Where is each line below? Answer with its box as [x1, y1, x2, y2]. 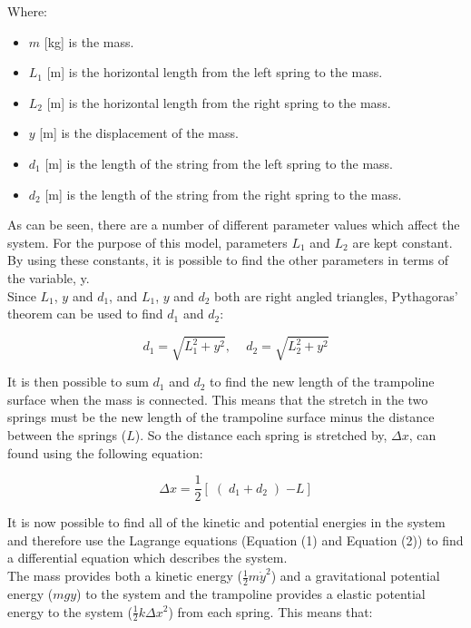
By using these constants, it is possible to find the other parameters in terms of [7, 250, 448, 270]
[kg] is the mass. [44, 32, 134, 51]
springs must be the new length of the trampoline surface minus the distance [7, 407, 435, 427]
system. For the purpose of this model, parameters [7, 232, 288, 251]
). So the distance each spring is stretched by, [134, 426, 388, 445]
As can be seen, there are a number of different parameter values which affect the [7, 215, 460, 234]
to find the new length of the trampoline [210, 372, 435, 391]
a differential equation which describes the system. [7, 548, 288, 567]
